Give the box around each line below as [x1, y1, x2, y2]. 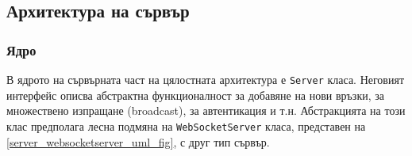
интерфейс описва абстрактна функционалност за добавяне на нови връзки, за [6, 86, 384, 103]
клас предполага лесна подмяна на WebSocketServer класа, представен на [6, 117, 366, 134]
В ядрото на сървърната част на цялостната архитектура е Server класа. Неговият [6, 71, 405, 87]
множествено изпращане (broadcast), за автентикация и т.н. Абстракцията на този [6, 102, 406, 119]
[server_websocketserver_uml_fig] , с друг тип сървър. [6, 133, 270, 150]
